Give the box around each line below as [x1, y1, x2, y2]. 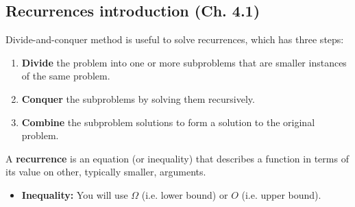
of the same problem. [21, 69, 110, 83]
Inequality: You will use [21, 187, 128, 202]
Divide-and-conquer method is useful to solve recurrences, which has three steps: [5, 32, 344, 47]
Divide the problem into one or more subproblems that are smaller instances [21, 55, 347, 69]
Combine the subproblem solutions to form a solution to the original [21, 114, 315, 129]
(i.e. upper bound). [241, 187, 321, 202]
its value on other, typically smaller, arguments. [5, 165, 206, 179]
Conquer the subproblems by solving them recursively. [21, 91, 255, 106]
